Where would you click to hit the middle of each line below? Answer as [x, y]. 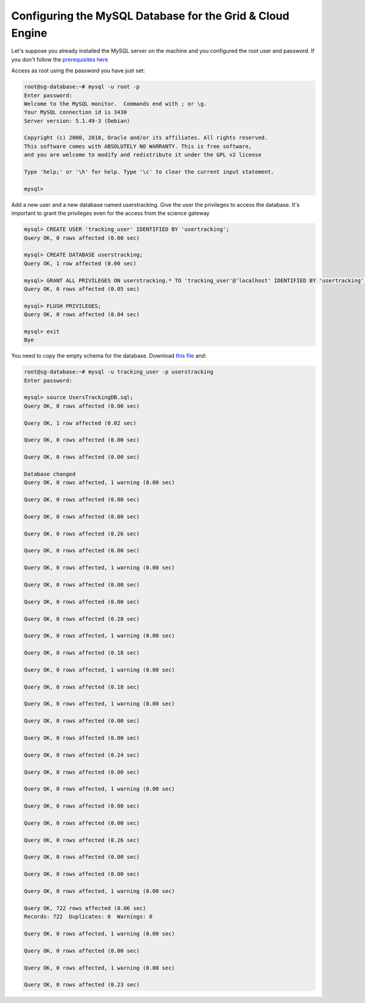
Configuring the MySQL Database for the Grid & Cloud [150, 16]
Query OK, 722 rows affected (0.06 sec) [85, 908]
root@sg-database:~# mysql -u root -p [82, 87]
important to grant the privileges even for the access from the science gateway [110, 213]
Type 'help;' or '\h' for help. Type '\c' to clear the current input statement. [149, 172]
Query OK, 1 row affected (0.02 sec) [80, 423]
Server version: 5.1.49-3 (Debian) [77, 121]
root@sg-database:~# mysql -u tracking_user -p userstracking [119, 372]
